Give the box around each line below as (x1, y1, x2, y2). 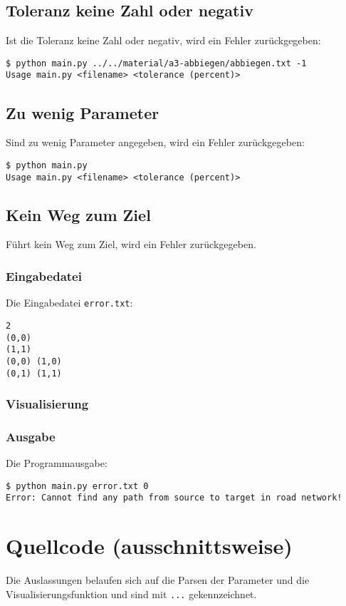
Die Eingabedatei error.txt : (6, 295, 133, 310)
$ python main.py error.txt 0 (6, 481, 149, 491)
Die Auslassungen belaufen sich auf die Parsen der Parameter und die (6, 572, 310, 587)
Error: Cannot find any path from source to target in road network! (6, 493, 342, 503)
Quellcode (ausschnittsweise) (6, 531, 293, 560)
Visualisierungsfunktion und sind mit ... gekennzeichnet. (6, 586, 257, 601)
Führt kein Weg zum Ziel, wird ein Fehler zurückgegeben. (6, 237, 256, 252)
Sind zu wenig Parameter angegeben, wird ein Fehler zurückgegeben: (6, 135, 305, 150)
